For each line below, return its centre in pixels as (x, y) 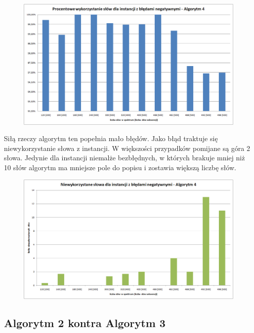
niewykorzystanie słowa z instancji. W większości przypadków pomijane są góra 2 (127, 148)
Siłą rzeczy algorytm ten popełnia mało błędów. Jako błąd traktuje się (111, 138)
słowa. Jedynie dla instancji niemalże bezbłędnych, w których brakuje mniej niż (125, 158)
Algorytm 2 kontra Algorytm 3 (85, 322)
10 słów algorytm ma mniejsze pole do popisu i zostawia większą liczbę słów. (120, 167)
